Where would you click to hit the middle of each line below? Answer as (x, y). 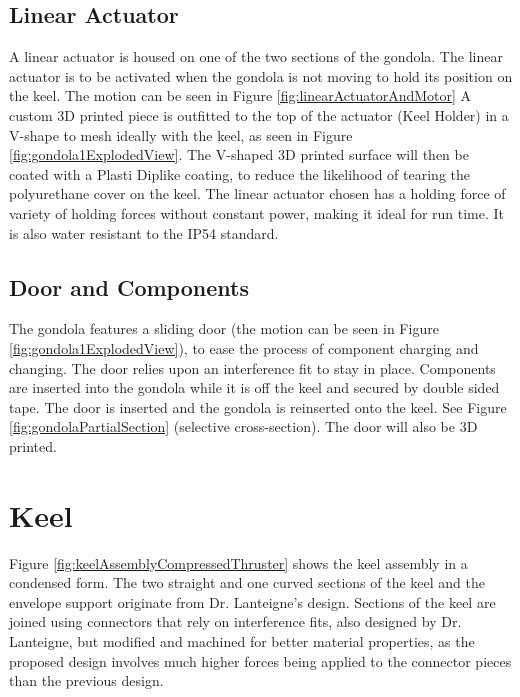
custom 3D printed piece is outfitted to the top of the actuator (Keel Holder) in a (259, 114)
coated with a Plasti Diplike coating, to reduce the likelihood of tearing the (240, 173)
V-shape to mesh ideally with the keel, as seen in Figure (181, 134)
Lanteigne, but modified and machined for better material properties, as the (242, 641)
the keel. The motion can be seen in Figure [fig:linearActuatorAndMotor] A (240, 95)
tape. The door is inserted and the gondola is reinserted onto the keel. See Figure (258, 406)
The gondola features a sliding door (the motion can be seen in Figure (224, 328)
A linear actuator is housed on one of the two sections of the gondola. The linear (256, 56)
